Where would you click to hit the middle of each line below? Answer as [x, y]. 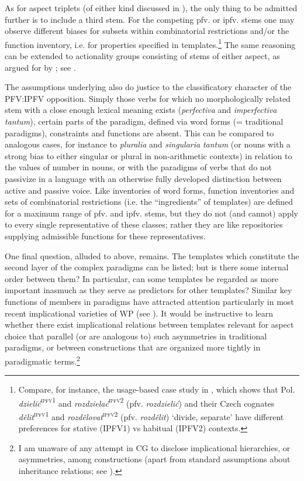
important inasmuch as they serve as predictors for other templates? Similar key [148, 290]
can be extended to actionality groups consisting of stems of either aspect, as [142, 56]
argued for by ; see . [40, 67]
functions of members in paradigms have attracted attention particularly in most [149, 301]
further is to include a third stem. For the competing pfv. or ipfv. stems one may [150, 19]
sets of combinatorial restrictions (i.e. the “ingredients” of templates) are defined [149, 202]
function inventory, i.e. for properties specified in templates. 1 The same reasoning [150, 43]
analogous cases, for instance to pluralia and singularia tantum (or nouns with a [148, 144]
